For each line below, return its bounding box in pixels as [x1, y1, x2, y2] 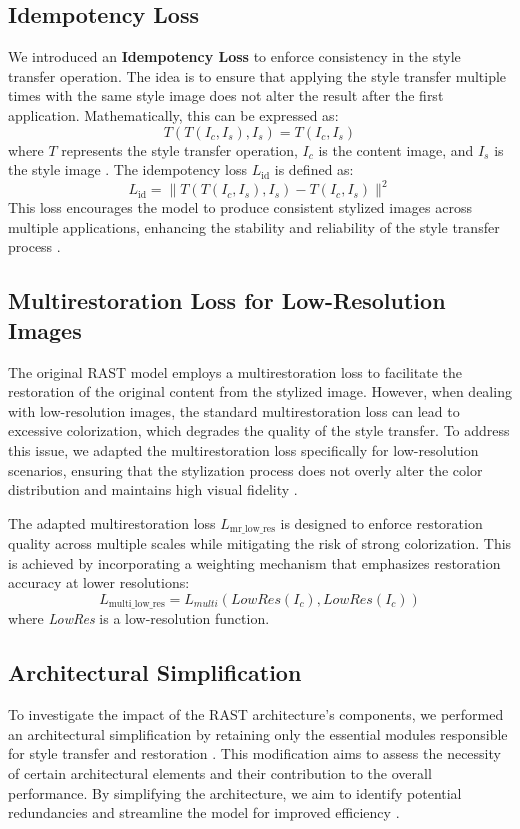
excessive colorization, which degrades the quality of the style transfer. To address [8, 420, 510, 441]
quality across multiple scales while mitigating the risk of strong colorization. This [8, 533, 512, 554]
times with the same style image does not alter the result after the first [8, 85, 444, 106]
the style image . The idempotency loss [8, 159, 247, 180]
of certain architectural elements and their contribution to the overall [8, 763, 432, 784]
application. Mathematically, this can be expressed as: [8, 104, 339, 125]
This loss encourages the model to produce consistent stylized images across [8, 197, 472, 218]
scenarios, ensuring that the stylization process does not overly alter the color [8, 459, 483, 480]
